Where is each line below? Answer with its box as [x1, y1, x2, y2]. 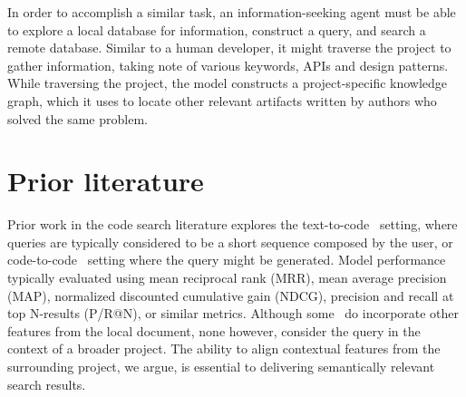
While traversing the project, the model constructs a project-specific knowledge [7, 73, 448, 92]
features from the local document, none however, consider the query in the [7, 321, 421, 340]
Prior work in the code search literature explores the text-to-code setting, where [7, 215, 458, 234]
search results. [7, 374, 86, 393]
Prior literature [7, 162, 204, 199]
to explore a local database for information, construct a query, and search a [7, 20, 426, 39]
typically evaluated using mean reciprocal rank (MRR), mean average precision [7, 268, 447, 287]
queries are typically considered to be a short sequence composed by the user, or [7, 232, 453, 251]
